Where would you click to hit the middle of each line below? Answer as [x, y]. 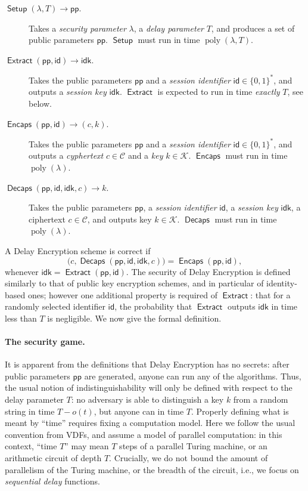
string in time [30, 411]
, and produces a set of [253, 28]
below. [40, 104]
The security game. [45, 342]
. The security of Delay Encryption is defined [208, 271]
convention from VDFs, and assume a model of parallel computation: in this [144, 434]
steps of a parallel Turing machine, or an [193, 446]
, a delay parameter [169, 28]
